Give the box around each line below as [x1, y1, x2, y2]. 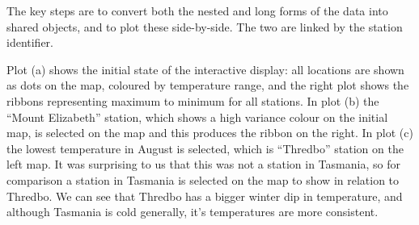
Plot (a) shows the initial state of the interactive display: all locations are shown [6, 60, 404, 77]
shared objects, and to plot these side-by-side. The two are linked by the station [6, 18, 403, 35]
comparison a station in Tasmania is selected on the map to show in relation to [6, 171, 400, 188]
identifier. [6, 34, 54, 51]
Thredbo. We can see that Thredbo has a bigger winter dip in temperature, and [6, 187, 403, 204]
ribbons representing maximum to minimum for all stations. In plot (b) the [6, 92, 379, 109]
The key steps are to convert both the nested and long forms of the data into [6, 2, 388, 19]
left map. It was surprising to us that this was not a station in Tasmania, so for [6, 156, 400, 173]
